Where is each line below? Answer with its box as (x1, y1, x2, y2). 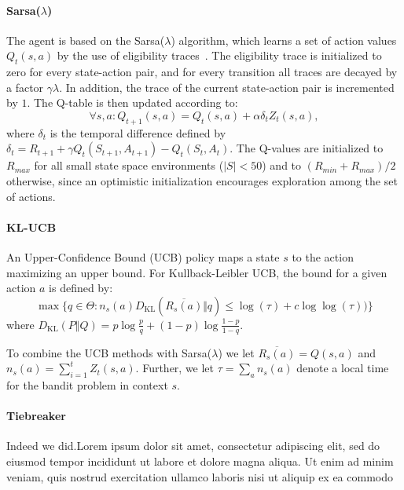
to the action (292, 248, 354, 265)
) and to (262, 157, 302, 174)
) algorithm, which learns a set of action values (171, 31, 397, 48)
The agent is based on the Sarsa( (6, 31, 165, 48)
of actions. (6, 188, 56, 204)
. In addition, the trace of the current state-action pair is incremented (59, 79, 395, 95)
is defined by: (49, 280, 113, 296)
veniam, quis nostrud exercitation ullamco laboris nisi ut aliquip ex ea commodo (6, 468, 393, 485)
